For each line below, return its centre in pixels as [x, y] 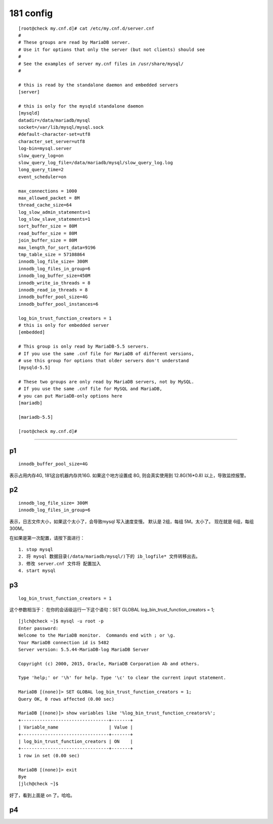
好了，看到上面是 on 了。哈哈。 [42, 795]
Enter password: [38, 628]
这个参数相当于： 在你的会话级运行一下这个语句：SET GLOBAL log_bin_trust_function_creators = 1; [112, 609]
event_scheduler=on [42, 177]
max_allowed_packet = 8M [49, 198]
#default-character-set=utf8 [54, 134]
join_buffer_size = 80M [48, 240]
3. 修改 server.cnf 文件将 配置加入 [60, 564]
